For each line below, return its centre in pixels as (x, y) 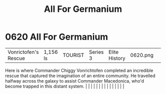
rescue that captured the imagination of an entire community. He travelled (80, 76)
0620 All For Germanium (57, 37)
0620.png (142, 55)
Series (96, 52)
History (117, 58)
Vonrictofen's (23, 52)
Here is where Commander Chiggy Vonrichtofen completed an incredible (79, 70)
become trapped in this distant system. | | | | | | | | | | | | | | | (65, 86)
